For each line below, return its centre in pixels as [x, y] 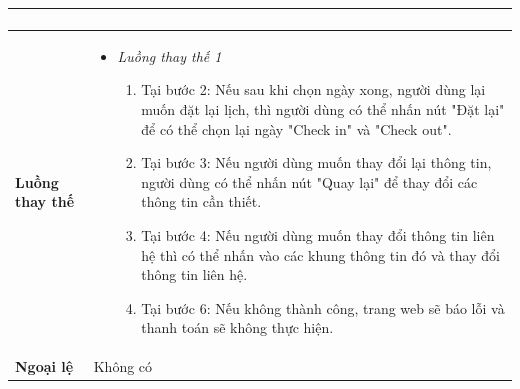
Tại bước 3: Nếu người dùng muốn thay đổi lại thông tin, [316, 162]
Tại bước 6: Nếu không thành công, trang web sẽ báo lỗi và [323, 307]
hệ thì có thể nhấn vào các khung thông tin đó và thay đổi [320, 254]
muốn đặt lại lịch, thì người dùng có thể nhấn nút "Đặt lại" [323, 108]
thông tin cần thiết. [201, 201]
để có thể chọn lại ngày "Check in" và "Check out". [296, 128]
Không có [123, 366]
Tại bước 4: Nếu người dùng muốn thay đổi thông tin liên [318, 234]
